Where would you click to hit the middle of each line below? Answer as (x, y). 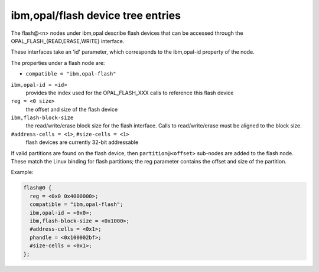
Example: (22, 172)
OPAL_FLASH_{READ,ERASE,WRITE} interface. (68, 41)
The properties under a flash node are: (58, 63)
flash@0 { (38, 188)
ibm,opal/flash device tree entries (96, 15)
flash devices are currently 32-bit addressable (82, 142)
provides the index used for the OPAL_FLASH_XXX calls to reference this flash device (130, 93)
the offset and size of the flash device (72, 109)
